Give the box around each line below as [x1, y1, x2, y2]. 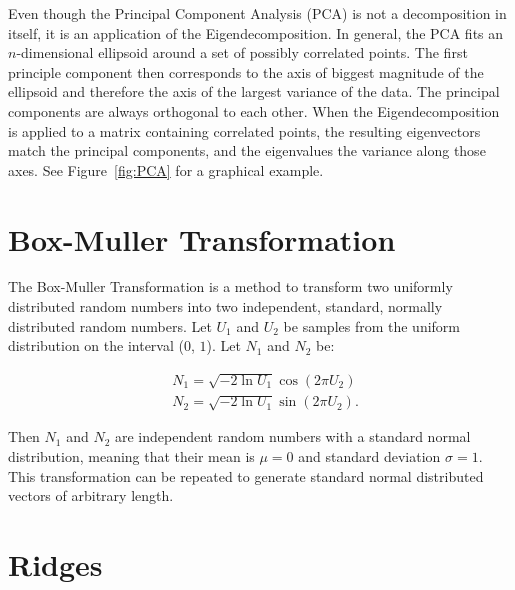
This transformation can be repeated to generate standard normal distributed [8, 465, 484, 486]
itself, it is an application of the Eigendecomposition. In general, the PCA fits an [8, 22, 504, 43]
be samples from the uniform [283, 315, 461, 336]
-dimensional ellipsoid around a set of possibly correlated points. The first [16, 42, 468, 63]
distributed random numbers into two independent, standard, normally [8, 296, 443, 317]
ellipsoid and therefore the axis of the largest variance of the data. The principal [8, 81, 500, 102]
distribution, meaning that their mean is [8, 446, 255, 467]
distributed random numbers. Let [8, 315, 212, 336]
